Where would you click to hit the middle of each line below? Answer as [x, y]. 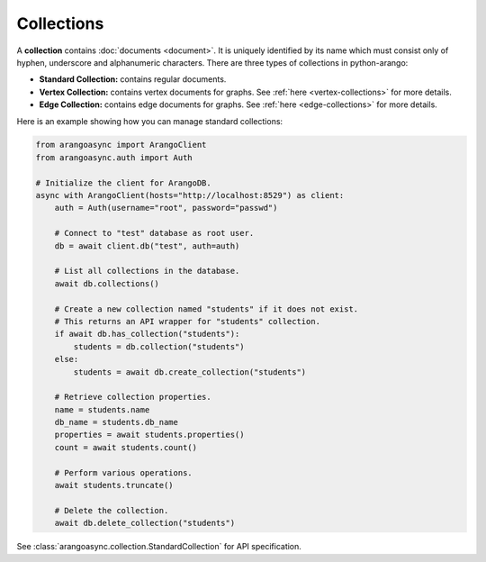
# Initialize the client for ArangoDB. [123, 183]
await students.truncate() [114, 485]
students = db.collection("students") [159, 346]
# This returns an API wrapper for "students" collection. [188, 321]
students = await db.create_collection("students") [190, 372]
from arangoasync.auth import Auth [114, 157]
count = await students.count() [126, 447]
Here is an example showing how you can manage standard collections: [150, 121]
